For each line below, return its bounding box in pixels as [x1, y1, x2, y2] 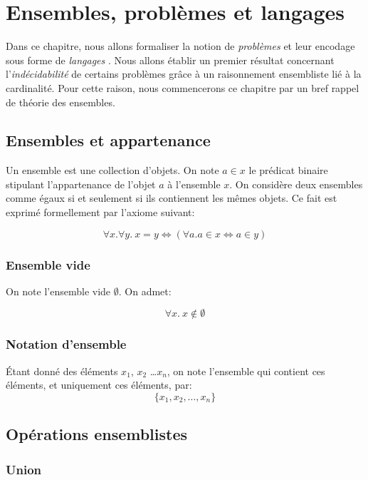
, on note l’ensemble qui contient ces [167, 363, 325, 378]
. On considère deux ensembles [229, 176, 363, 191]
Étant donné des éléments [6, 363, 118, 378]
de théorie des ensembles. [6, 94, 115, 109]
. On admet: [118, 283, 172, 298]
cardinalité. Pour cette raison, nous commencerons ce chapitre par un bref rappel [6, 80, 359, 95]
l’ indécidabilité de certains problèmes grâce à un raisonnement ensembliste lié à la [6, 66, 362, 81]
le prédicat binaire [248, 163, 328, 178]
